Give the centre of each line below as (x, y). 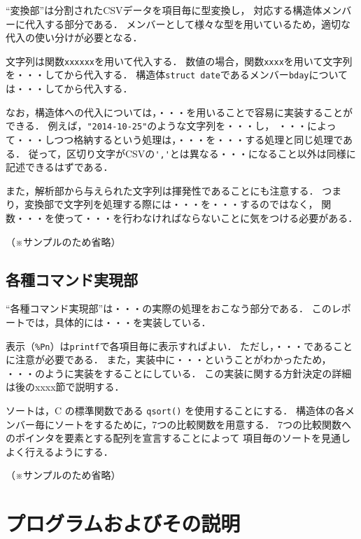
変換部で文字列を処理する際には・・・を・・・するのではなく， (171, 204)
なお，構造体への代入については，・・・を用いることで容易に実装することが (179, 112)
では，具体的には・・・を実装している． (118, 322)
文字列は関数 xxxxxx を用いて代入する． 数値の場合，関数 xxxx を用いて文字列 (179, 61)
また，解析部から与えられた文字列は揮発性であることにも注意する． (162, 190)
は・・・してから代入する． (69, 89)
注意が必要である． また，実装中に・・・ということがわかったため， (173, 359)
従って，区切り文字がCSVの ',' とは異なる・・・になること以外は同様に (192, 153)
